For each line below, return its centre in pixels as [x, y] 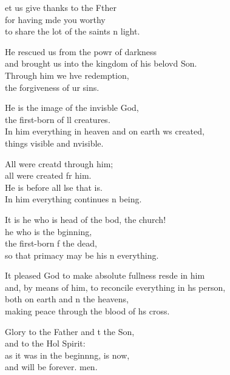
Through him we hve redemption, [67, 75]
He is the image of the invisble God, [72, 108]
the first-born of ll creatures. [58, 119]
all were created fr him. [48, 175]
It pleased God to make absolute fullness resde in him [105, 275]
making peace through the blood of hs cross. [87, 311]
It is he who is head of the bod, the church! [86, 219]
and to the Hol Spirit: [45, 343]
